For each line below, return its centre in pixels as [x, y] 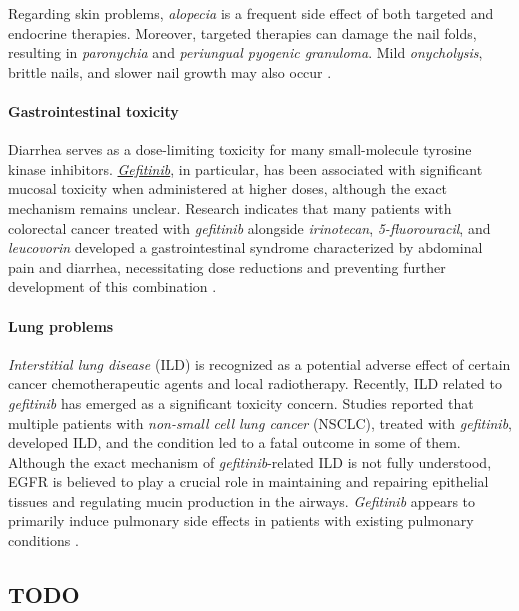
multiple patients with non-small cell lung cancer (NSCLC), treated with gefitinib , [260, 422]
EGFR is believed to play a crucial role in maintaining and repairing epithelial [248, 481]
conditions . [43, 540]
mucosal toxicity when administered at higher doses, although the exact [228, 188]
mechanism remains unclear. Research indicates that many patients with [230, 207]
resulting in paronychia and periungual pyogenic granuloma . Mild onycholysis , [245, 52]
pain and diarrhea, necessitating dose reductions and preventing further [227, 266]
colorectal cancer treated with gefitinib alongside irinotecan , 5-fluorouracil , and [249, 227]
